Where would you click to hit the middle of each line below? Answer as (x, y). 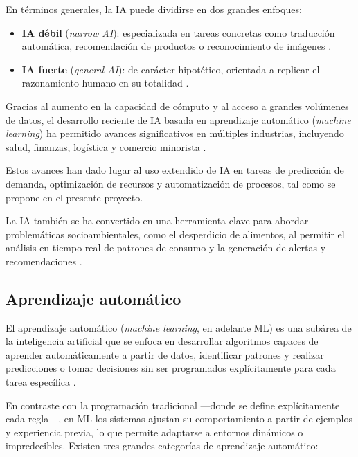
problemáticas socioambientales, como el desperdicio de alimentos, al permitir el (175, 234)
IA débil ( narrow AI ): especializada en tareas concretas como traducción (178, 32)
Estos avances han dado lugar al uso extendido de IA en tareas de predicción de (175, 170)
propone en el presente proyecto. (74, 197)
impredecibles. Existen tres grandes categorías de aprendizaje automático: (162, 446)
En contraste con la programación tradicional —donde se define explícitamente (173, 405)
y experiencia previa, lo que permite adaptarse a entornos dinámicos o (154, 432)
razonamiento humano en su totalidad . (105, 83)
